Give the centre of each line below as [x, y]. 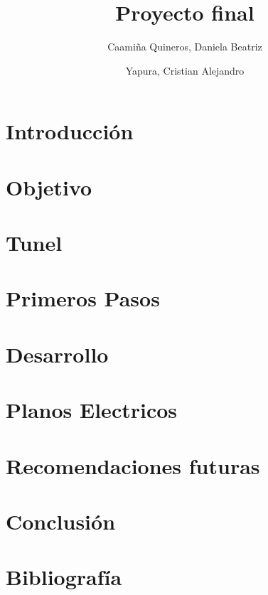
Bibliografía [64, 577]
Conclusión [61, 521]
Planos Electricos [92, 410]
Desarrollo [57, 354]
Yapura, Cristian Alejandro [185, 70]
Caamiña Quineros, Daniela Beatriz [185, 47]
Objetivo [49, 187]
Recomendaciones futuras [133, 465]
